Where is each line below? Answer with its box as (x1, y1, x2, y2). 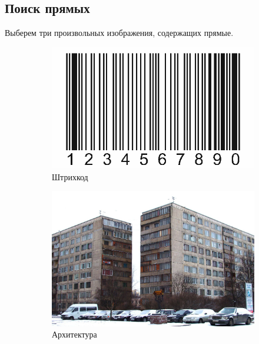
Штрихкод (52, 170, 88, 183)
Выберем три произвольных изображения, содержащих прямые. (5, 27, 234, 39)
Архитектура (52, 328, 97, 340)
